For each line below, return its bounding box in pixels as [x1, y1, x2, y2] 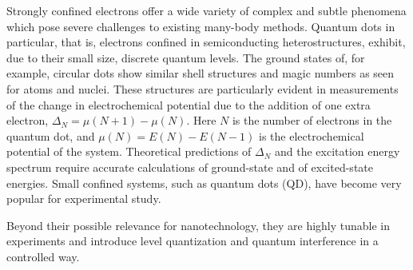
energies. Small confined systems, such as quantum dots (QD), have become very [6, 174, 402, 191]
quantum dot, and [6, 127, 95, 144]
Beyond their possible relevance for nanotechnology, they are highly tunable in [6, 216, 391, 233]
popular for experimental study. [6, 190, 161, 207]
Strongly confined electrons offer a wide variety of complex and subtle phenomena [6, 2, 407, 18]
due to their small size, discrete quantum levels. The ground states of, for [6, 49, 365, 66]
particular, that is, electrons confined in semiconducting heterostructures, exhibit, [6, 34, 406, 50]
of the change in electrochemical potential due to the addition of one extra [6, 96, 371, 113]
